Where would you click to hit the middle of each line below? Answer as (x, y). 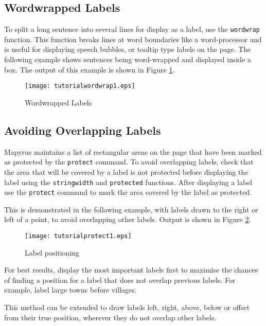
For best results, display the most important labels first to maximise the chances (131, 270)
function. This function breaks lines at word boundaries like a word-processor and (133, 39)
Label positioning (52, 252)
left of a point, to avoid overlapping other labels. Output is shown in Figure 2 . (128, 219)
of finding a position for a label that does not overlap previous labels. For (120, 279)
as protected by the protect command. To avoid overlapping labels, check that (129, 162)
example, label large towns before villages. (70, 290)
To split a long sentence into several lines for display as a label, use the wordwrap (132, 29)
